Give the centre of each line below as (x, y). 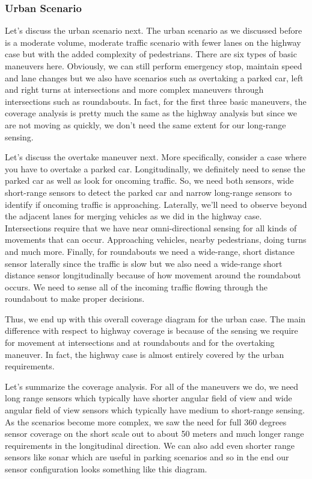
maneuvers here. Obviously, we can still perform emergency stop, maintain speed (154, 66)
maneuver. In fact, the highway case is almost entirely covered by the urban (145, 354)
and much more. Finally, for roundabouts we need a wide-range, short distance (150, 251)
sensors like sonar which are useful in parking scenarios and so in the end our (147, 457)
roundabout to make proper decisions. (75, 299)
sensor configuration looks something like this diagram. (106, 469)
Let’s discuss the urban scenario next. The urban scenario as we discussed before (154, 30)
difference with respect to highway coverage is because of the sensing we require (151, 330)
